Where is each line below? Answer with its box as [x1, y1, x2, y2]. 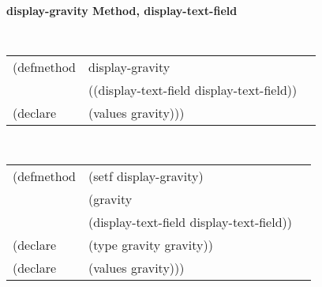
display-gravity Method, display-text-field [6, 2, 238, 18]
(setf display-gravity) [88, 166, 204, 185]
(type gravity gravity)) [88, 235, 213, 254]
